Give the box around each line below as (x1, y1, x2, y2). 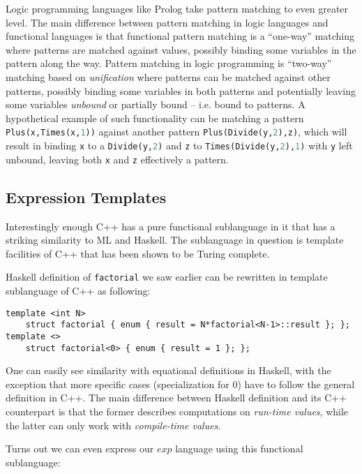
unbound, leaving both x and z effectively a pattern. (6, 151, 229, 166)
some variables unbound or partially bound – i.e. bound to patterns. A (6, 97, 306, 112)
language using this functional (175, 441, 303, 456)
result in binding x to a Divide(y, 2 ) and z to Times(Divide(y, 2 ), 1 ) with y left (6, 138, 353, 152)
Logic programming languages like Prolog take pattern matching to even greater (6, 1, 349, 15)
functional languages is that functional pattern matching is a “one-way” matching (6, 29, 355, 43)
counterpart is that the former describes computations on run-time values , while (6, 403, 349, 418)
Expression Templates (6, 186, 167, 207)
